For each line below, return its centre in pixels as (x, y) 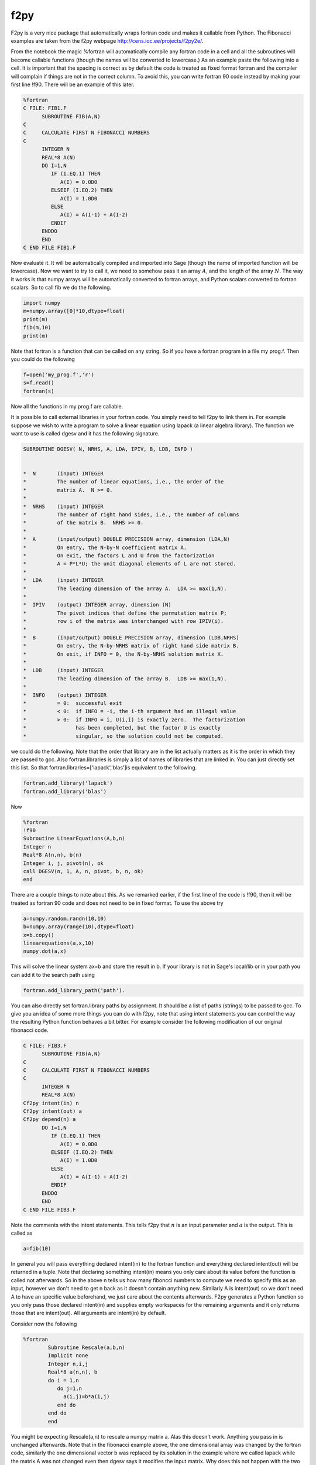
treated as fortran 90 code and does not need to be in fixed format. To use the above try (117, 903)
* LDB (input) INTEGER (63, 670)
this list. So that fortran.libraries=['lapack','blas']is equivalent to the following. (104, 768)
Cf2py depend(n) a (49, 1120)
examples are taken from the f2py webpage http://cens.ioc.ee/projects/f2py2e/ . (107, 40)
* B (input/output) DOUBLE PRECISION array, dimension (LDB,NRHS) (131, 638)
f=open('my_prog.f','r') (59, 374)
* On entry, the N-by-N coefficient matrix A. (105, 547)
